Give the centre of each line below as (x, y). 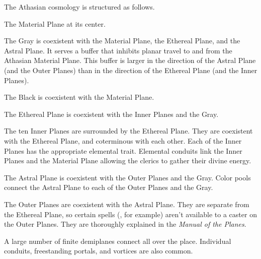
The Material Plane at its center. (55, 23)
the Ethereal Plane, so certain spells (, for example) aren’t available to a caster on (130, 214)
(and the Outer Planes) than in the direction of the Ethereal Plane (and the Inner (131, 70)
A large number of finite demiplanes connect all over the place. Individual (118, 241)
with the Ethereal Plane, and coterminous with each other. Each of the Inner (123, 140)
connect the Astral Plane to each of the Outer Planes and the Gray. (109, 187)
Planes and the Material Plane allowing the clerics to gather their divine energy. (128, 160)
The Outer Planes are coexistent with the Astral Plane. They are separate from (127, 204)
